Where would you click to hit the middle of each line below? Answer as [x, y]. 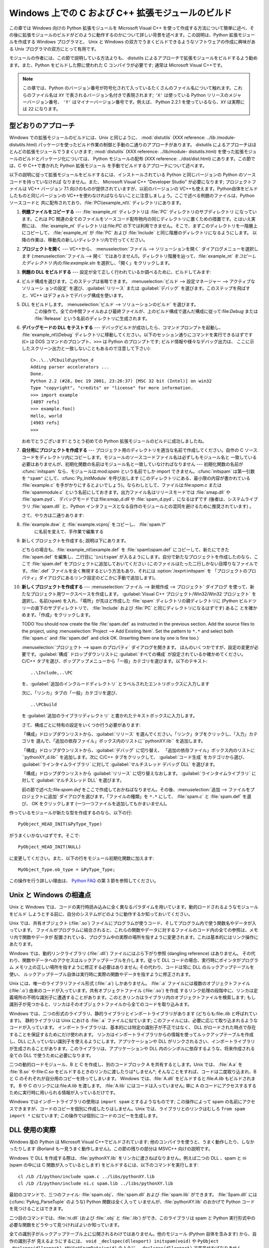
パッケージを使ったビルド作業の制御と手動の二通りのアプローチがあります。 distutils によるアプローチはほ [147, 144]
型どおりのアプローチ [42, 126]
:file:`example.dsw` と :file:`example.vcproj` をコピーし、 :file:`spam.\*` [94, 525]
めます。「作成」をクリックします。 [57, 615]
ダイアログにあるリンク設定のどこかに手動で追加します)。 [99, 578]
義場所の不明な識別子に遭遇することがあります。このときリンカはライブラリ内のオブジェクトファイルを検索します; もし [133, 997]
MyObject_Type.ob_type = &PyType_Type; [67, 869]
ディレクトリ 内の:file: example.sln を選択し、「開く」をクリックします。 [99, 263]
